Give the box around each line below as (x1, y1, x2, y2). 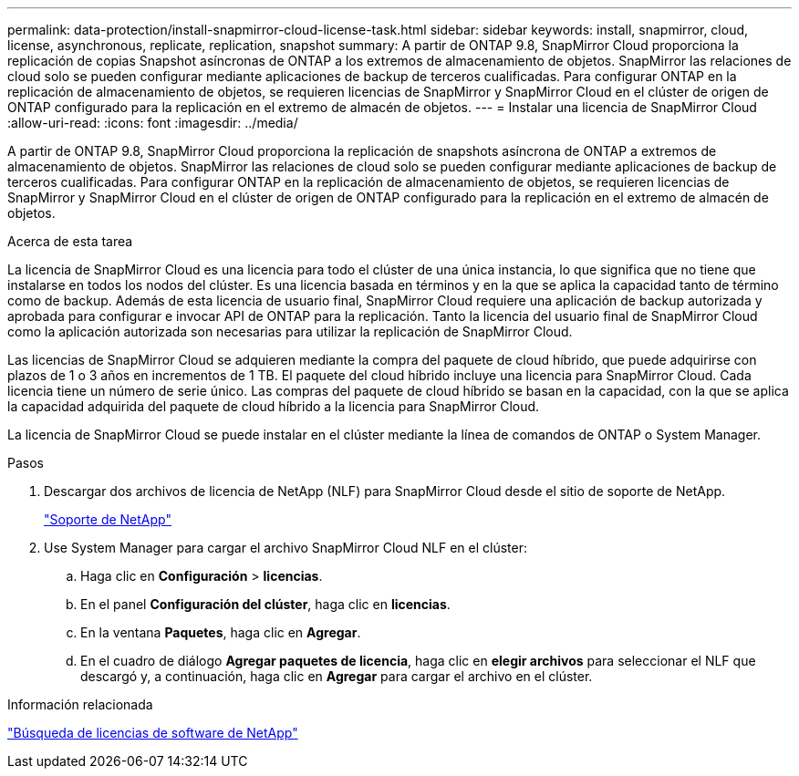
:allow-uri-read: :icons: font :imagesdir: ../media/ (7, 115, 298, 130)
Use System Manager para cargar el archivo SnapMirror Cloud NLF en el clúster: (44, 540, 528, 555)
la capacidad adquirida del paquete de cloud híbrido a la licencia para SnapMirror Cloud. (7, 398, 540, 414)
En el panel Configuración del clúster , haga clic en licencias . (80, 596, 451, 612)
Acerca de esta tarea (7, 233, 133, 249)
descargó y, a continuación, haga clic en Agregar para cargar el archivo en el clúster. (80, 668, 593, 684)
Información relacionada (7, 697, 153, 712)
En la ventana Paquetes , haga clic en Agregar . (80, 625, 361, 640)
